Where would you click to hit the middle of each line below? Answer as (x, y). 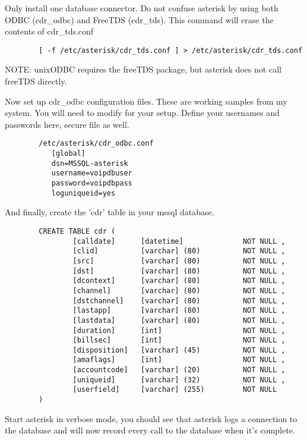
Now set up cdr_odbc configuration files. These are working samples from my (146, 101)
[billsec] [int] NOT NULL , (179, 340)
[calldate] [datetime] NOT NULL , (179, 241)
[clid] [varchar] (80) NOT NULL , (179, 251)
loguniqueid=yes (83, 193)
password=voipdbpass (92, 183)
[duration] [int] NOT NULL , (179, 330)
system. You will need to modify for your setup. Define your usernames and (142, 113)
